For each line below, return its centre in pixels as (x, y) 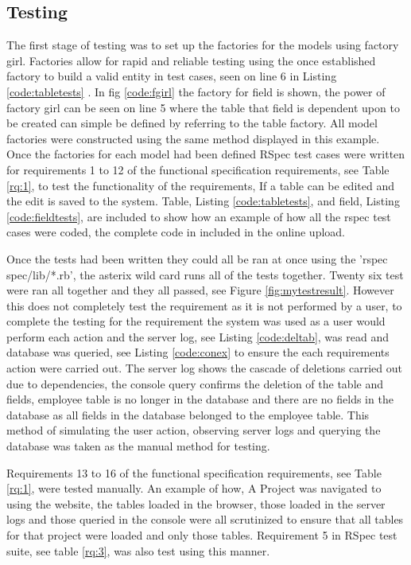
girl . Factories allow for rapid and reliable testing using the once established (191, 60)
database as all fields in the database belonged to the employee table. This (188, 414)
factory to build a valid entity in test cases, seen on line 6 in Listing (172, 76)
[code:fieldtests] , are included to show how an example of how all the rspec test (199, 216)
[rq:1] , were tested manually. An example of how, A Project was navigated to (194, 488)
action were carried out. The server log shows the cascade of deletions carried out (204, 368)
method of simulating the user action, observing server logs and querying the (194, 430)
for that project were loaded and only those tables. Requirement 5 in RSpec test (202, 535)
